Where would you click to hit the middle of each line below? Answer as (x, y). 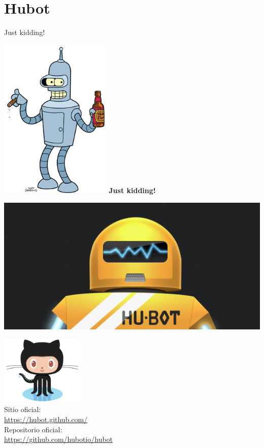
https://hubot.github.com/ (46, 419)
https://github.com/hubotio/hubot (59, 439)
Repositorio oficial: (33, 429)
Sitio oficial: (23, 409)
